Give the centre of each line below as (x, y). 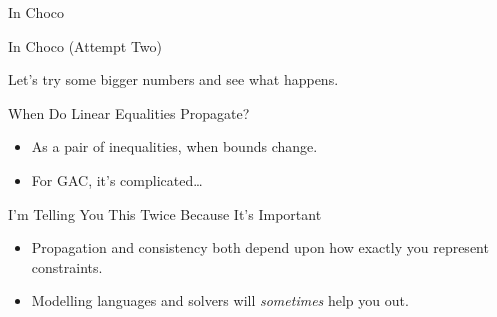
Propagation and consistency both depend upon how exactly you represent (260, 247)
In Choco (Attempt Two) (85, 45)
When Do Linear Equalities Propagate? (129, 112)
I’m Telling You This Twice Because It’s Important (165, 213)
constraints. (67, 266)
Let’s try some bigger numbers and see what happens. (173, 79)
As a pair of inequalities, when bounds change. (174, 146)
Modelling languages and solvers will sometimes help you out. (220, 300)
